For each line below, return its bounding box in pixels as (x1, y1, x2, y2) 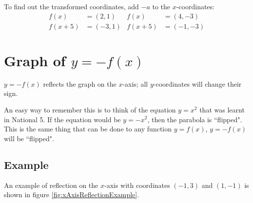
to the (152, 1, 171, 11)
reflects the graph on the (43, 78, 117, 89)
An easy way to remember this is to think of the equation (4, 104, 176, 114)
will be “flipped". (4, 133, 54, 143)
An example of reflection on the (4, 180, 98, 190)
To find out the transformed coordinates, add (4, 1, 139, 11)
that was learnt (199, 104, 245, 114)
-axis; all (122, 78, 148, 89)
